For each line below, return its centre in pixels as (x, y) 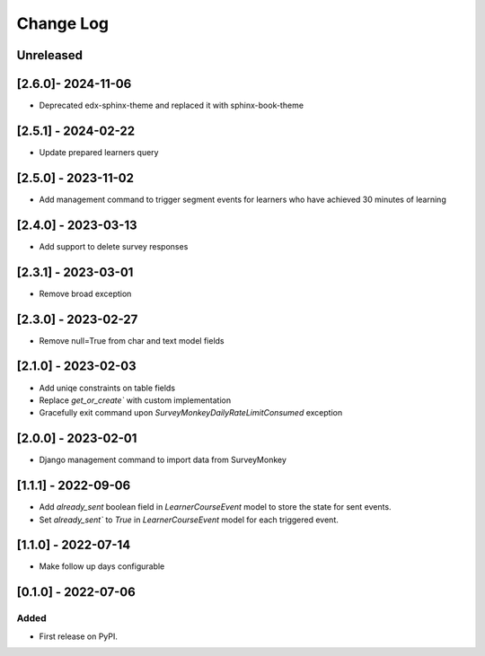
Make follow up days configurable (102, 566)
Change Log (63, 23)
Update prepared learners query (99, 152)
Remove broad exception (85, 293)
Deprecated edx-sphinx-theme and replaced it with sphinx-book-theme (172, 105)
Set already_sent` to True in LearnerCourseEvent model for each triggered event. (189, 520)
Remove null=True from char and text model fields (132, 340)
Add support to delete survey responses (114, 246)
